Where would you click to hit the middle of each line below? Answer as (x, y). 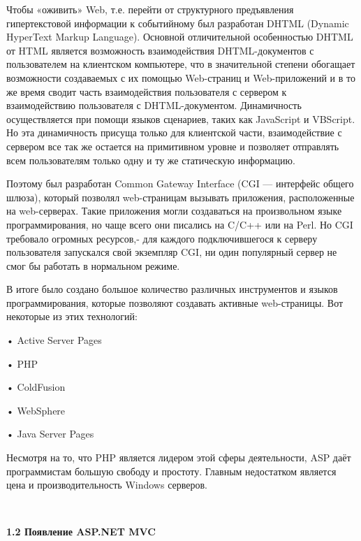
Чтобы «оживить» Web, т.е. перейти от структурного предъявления (150, 9)
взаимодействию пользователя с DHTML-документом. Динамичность (154, 105)
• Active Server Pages (54, 340)
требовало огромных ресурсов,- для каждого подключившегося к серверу (162, 238)
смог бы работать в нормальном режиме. (93, 265)
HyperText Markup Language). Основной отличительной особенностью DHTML (180, 37)
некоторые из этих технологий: (72, 316)
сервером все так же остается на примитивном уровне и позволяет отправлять (173, 146)
